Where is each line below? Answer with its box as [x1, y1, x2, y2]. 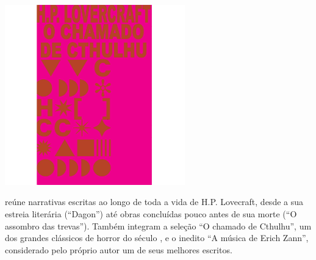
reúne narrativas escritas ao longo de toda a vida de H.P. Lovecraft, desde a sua [5, 195, 304, 208]
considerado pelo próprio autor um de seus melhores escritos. [5, 243, 232, 256]
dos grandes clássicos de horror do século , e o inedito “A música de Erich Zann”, [5, 231, 309, 244]
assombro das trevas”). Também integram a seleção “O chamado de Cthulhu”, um [5, 219, 312, 232]
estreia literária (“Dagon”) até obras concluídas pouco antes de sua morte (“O [5, 207, 297, 220]
